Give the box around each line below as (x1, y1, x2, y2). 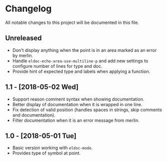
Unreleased (5, 34, 42, 42)
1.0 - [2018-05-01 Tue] (5, 132, 77, 140)
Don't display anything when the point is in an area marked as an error (12, 47, 157, 53)
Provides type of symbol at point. (12, 150, 81, 156)
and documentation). (12, 112, 56, 118)
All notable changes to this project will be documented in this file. (5, 19, 140, 25)
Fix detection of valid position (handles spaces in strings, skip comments (12, 107, 162, 113)
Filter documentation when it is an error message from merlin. (12, 117, 140, 123)
